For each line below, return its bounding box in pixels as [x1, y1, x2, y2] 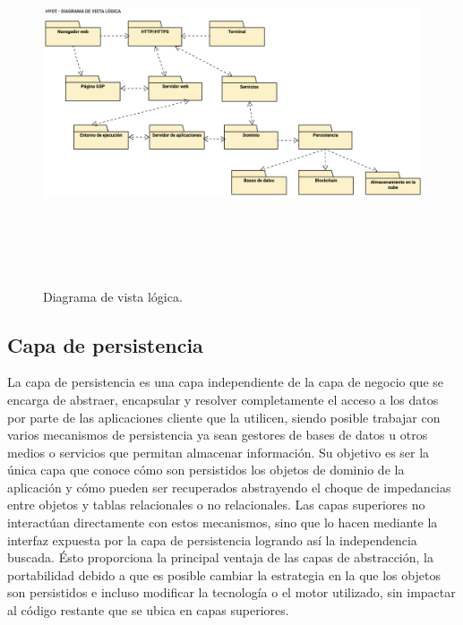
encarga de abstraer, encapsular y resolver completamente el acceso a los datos [7, 390, 439, 408]
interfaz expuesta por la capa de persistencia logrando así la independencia [7, 530, 417, 549]
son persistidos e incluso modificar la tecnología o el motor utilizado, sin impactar [7, 583, 456, 602]
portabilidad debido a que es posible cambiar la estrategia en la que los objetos [7, 565, 441, 584]
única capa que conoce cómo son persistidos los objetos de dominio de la [7, 460, 405, 479]
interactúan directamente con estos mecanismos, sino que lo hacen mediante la [7, 513, 438, 532]
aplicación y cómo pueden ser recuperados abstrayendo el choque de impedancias [7, 477, 451, 496]
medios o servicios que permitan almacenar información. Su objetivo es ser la [7, 442, 430, 461]
